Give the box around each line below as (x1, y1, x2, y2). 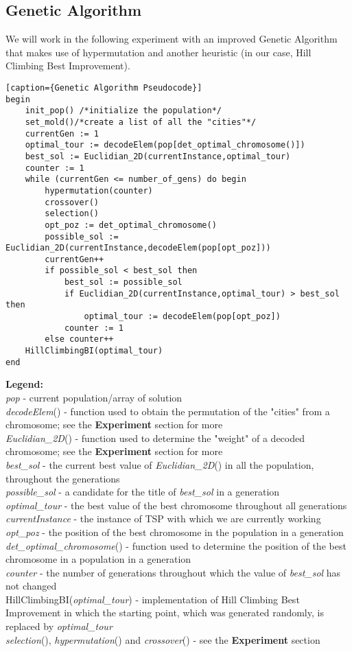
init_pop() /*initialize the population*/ (25, 106, 222, 116)
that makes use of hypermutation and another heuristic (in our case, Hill (5, 45, 312, 59)
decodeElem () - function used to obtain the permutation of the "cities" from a (5, 404, 330, 418)
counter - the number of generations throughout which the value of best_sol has (5, 565, 341, 579)
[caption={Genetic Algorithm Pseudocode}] (5, 82, 202, 93)
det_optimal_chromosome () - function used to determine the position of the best (5, 538, 347, 552)
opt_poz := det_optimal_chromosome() (45, 220, 217, 230)
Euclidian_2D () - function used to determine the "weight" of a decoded (5, 430, 305, 445)
